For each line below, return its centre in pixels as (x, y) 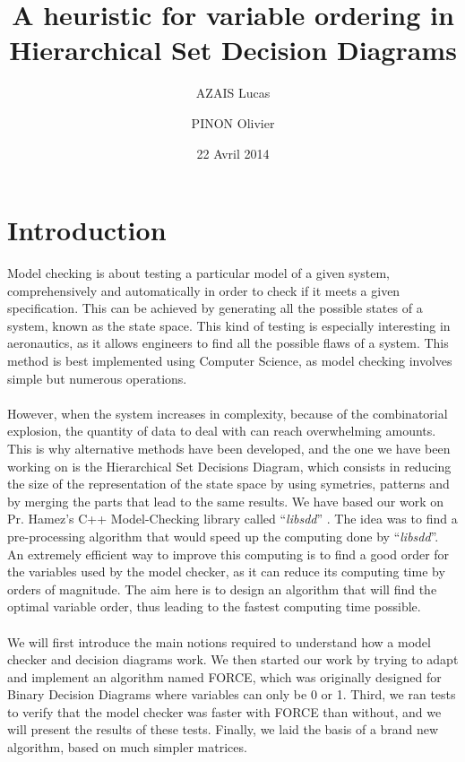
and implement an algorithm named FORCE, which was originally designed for (224, 676)
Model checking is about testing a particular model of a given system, (198, 273)
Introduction (87, 230)
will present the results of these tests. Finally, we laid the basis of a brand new (223, 729)
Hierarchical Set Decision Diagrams (233, 50)
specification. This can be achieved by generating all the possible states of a (215, 308)
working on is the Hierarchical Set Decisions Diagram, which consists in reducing (229, 466)
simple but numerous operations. (97, 378)
